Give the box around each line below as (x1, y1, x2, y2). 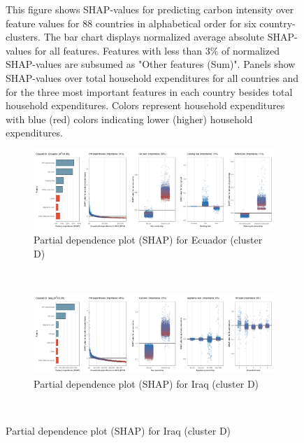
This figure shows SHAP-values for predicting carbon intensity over (6, 2, 294, 16)
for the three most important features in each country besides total (6, 84, 293, 99)
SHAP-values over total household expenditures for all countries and (6, 70, 299, 85)
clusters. (6, 29, 41, 44)
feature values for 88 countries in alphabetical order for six (6, 15, 256, 30)
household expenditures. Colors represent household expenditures (6, 98, 285, 113)
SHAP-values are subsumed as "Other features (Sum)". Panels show (6, 57, 296, 71)
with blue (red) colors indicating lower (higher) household (6, 111, 253, 126)
